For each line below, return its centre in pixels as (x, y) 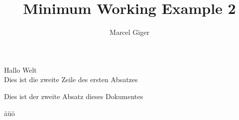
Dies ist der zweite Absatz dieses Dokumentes (74, 96)
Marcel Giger (129, 32)
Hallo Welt (20, 69)
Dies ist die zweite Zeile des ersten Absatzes (71, 79)
